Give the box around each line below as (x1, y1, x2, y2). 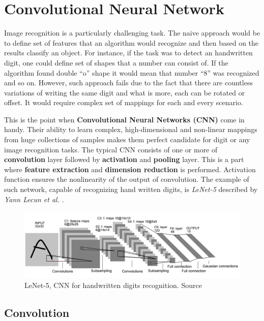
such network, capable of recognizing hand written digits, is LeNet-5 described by (4, 184, 258, 195)
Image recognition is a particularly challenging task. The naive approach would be (4, 27, 260, 38)
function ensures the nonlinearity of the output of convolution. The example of (4, 174, 249, 184)
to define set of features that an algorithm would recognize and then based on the (4, 37, 259, 48)
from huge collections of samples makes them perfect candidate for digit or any (4, 134, 250, 145)
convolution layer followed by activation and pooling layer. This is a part (4, 154, 244, 165)
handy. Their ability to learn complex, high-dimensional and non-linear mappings (4, 124, 257, 135)
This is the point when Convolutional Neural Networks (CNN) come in (4, 114, 245, 124)
